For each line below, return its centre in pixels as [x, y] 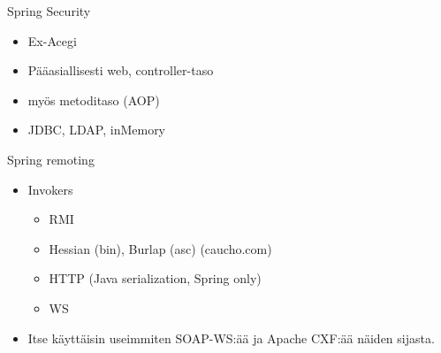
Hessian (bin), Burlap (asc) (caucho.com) [160, 248]
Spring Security [49, 11]
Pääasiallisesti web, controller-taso [121, 70]
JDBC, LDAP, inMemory [97, 130]
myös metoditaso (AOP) [94, 100]
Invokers [50, 189]
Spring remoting [51, 159]
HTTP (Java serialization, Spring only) [155, 278]
